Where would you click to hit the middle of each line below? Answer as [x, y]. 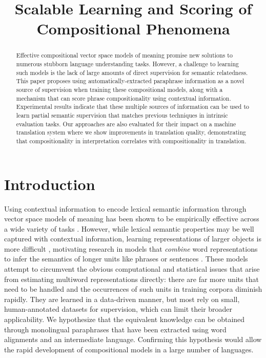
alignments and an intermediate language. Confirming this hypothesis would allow [133, 339]
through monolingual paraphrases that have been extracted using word [115, 329]
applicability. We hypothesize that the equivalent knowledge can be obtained [125, 319]
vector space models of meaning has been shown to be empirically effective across [132, 219]
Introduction [50, 184]
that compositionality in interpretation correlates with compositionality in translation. [131, 140]
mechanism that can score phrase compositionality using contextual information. [124, 98]
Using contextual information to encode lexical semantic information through [125, 208]
